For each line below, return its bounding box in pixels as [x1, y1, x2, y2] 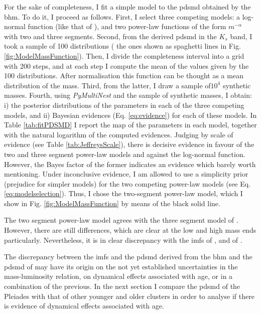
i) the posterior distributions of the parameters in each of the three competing [4, 99, 244, 110]
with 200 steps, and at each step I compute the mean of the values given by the [4, 60, 249, 71]
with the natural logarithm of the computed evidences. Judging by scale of [4, 129, 233, 139]
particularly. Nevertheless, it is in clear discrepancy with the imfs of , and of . [4, 234, 242, 245]
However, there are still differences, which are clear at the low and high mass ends [4, 225, 256, 235]
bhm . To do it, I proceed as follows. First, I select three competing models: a [4, 11, 240, 22]
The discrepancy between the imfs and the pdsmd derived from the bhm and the [4, 251, 252, 262]
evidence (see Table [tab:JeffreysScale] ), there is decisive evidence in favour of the [4, 139, 254, 149]
